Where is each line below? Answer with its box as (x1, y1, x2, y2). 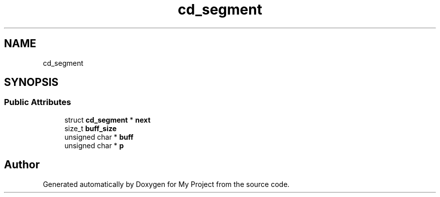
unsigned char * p (64, 141, 124, 150)
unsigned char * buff (64, 132, 134, 141)
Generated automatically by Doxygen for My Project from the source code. (43, 179, 290, 188)
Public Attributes (4, 97, 71, 108)
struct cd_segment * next (64, 115, 151, 124)
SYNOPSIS (4, 76, 59, 89)
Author (4, 158, 40, 171)
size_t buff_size (64, 124, 117, 133)
